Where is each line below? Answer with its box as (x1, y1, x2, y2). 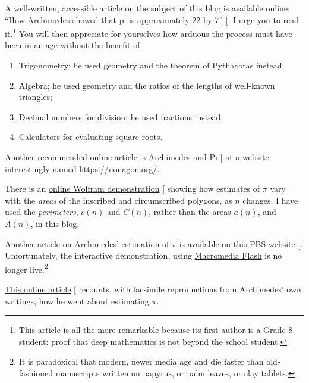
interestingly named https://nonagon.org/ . (5, 162, 160, 175)
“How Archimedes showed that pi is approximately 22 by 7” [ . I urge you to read (5, 13, 299, 26)
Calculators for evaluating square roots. (18, 130, 163, 143)
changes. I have (242, 194, 298, 206)
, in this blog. (30, 217, 80, 229)
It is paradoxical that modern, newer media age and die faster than (18, 355, 264, 368)
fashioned (18, 366, 53, 379)
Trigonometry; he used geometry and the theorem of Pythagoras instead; (18, 59, 285, 71)
